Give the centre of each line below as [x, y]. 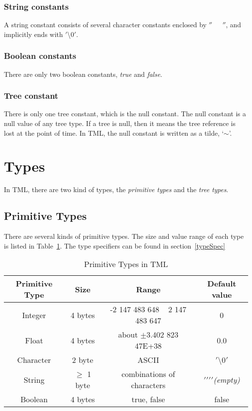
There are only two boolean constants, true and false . [83, 74]
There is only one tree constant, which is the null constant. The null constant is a [125, 114]
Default [222, 284]
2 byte [83, 360]
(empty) [227, 379]
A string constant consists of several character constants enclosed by [105, 25]
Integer [34, 315]
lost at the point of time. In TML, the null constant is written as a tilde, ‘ [114, 133]
